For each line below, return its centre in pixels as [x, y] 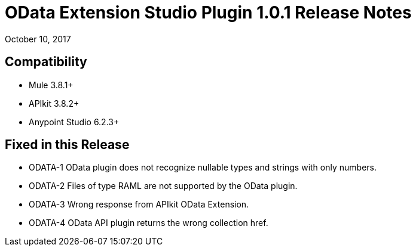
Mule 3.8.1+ [51, 85]
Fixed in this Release [67, 145]
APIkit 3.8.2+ [54, 103]
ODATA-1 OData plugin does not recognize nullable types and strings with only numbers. [203, 168]
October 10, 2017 [38, 39]
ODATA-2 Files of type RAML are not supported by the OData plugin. [163, 186]
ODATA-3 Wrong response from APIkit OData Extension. [139, 204]
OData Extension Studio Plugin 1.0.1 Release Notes [208, 13]
